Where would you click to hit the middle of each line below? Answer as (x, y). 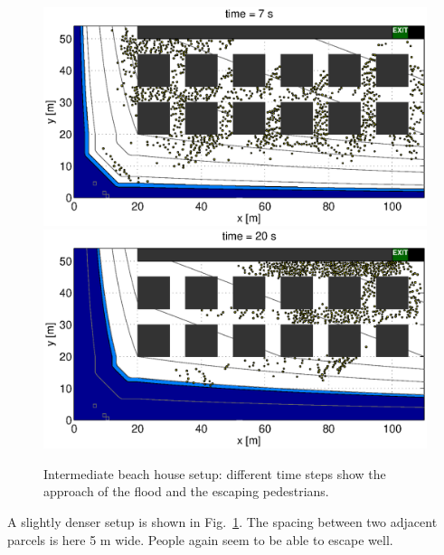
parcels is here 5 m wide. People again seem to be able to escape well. (200, 539)
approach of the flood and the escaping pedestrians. (186, 491)
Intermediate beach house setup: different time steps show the (215, 473)
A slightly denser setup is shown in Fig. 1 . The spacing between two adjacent (222, 522)
